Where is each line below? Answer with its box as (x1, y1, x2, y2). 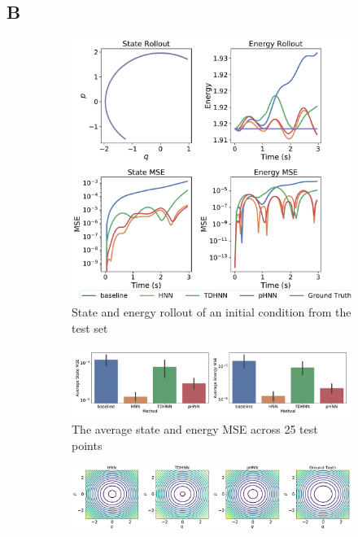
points (72, 436, 103, 453)
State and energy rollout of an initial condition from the (72, 303, 351, 321)
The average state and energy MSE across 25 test (72, 421, 318, 438)
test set (72, 319, 108, 336)
